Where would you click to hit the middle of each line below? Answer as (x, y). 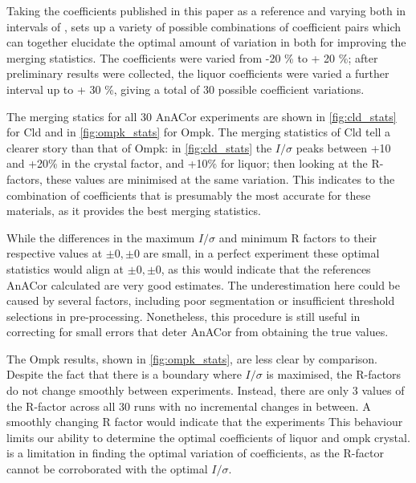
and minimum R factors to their (298, 237)
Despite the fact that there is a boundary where (124, 374)
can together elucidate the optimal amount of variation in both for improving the (206, 42)
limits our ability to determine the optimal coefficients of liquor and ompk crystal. (208, 437)
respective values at (55, 253)
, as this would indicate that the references (266, 268)
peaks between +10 (343, 147)
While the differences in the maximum (101, 237)
